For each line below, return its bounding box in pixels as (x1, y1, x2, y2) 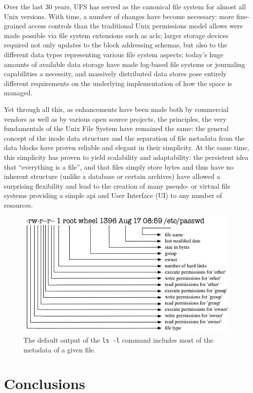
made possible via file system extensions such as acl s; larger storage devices (4, 30, 229, 40)
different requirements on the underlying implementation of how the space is (4, 78, 232, 88)
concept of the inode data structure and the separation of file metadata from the (4, 132, 245, 143)
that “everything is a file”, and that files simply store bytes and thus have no (4, 161, 234, 172)
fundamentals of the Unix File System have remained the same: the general (4, 123, 229, 133)
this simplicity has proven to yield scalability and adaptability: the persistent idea (4, 152, 249, 162)
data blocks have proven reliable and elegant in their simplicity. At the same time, (4, 142, 250, 153)
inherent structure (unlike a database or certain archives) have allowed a (4, 171, 220, 181)
